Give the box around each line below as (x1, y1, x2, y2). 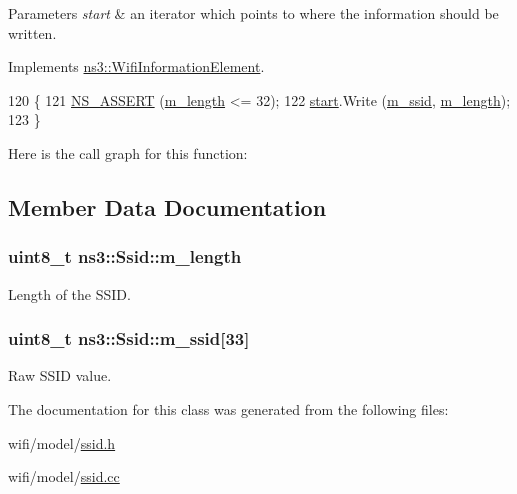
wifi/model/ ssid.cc (8, 466, 120, 487)
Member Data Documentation (8, 191, 327, 222)
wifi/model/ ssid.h (8, 432, 116, 453)
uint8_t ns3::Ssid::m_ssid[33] (8, 326, 250, 351)
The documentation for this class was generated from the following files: (8, 398, 449, 419)
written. (8, 22, 57, 43)
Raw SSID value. (8, 365, 112, 386)
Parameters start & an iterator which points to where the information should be (8, 3, 499, 23)
